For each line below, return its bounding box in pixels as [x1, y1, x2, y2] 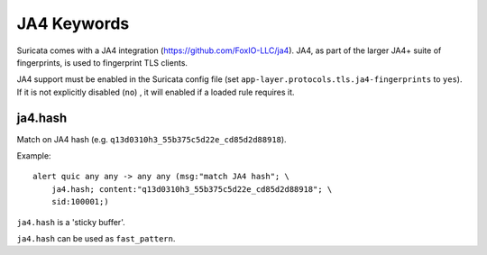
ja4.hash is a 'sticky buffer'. [16, 216, 125, 227]
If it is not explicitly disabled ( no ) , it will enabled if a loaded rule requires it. [16, 87, 295, 97]
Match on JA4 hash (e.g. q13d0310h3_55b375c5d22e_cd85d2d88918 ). [16, 133, 288, 144]
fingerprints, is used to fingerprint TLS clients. [16, 57, 188, 68]
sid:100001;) [51, 196, 109, 207]
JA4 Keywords [16, 14, 130, 33]
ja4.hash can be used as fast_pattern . [16, 232, 176, 243]
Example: [16, 150, 51, 161]
